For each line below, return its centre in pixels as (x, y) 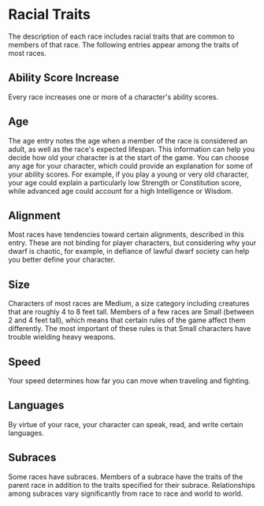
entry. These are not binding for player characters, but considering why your (132, 243)
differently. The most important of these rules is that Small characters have (130, 329)
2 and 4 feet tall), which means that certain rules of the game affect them (127, 320)
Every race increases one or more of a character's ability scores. (113, 97)
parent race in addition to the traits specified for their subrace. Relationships (132, 485)
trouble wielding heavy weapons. (62, 337)
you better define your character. (62, 260)
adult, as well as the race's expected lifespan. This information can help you (132, 149)
